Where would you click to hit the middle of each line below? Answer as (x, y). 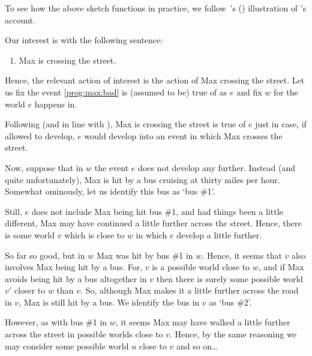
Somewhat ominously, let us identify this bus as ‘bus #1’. (110, 191)
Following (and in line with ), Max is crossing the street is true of (125, 124)
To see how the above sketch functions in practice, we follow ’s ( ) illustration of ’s (156, 8)
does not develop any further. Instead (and (217, 167)
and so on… (197, 345)
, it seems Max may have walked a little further (203, 322)
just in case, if (281, 124)
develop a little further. (219, 234)
